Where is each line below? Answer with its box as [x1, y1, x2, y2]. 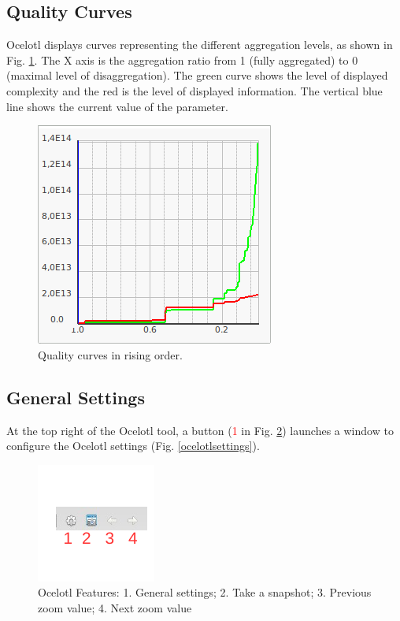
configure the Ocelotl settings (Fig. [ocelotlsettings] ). [6, 437, 260, 454]
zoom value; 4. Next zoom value [38, 599, 192, 615]
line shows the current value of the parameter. [6, 98, 228, 114]
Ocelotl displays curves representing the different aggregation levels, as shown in [6, 36, 393, 53]
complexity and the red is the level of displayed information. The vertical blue [6, 82, 383, 99]
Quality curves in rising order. [38, 346, 183, 363]
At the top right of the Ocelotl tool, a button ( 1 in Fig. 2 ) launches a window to [6, 422, 394, 438]
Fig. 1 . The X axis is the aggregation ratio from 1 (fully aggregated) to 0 [6, 51, 358, 68]
